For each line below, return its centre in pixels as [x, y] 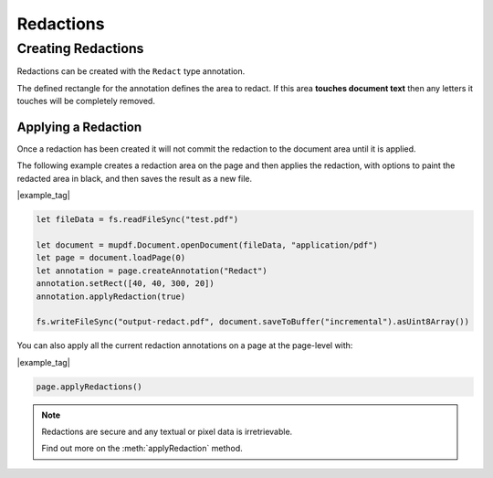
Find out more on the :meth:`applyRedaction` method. [142, 449]
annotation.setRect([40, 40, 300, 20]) [125, 284]
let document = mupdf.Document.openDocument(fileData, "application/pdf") [207, 245]
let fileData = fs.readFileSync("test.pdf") [137, 220]
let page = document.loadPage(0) [111, 258]
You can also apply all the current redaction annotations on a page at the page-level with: [185, 345]
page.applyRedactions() [89, 387]
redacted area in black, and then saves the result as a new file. [135, 178]
